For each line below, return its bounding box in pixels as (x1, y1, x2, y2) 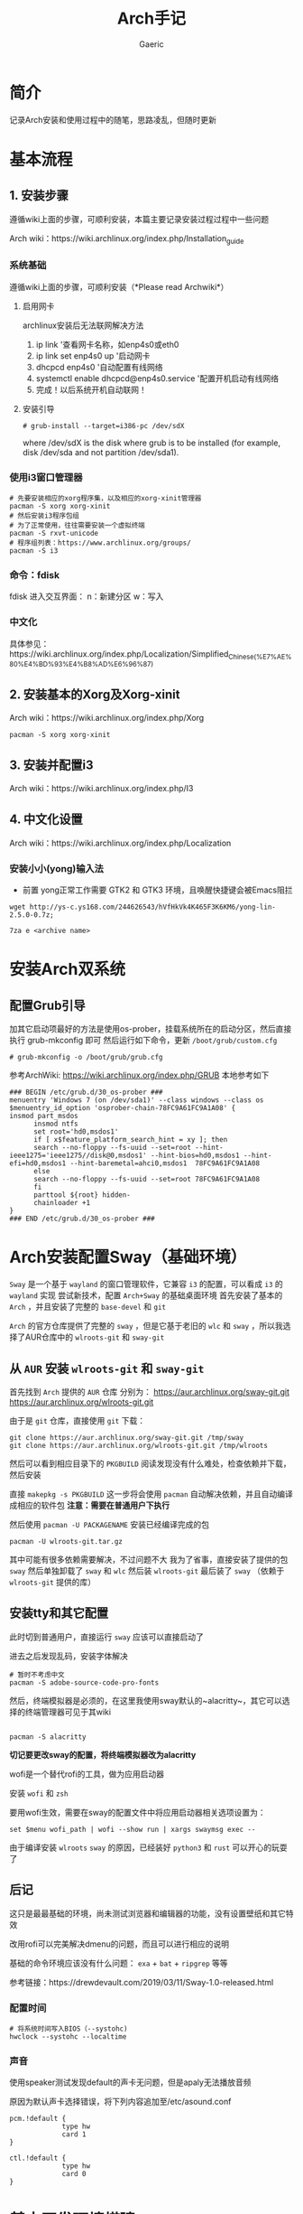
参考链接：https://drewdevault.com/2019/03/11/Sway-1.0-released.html (9, 1976, 274, 1987)
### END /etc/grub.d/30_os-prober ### (9, 1214, 155, 1224)
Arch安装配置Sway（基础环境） (9, 1247, 247, 1267)
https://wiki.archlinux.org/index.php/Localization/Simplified (9, 648, 229, 659)
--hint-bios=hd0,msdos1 (150, 1151, 241, 1161)
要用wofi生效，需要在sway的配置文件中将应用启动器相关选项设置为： (9, 1807, 266, 1817)
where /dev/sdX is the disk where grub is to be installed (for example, (22, 437, 281, 448)
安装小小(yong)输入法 (9, 862, 104, 874)
